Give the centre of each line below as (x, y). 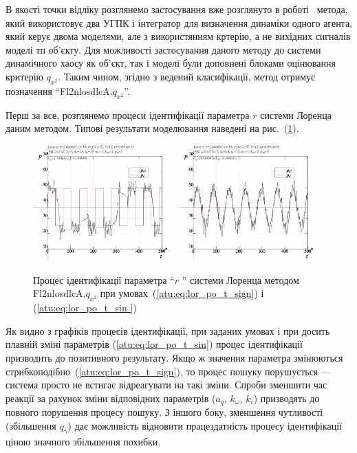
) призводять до (286, 398)
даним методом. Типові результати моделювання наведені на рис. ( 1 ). (152, 128)
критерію (24, 76)
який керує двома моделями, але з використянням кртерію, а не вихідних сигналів (178, 36)
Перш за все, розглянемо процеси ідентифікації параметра (128, 114)
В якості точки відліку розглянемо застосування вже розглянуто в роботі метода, (177, 9)
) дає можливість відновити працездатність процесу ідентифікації (205, 425)
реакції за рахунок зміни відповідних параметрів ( (111, 398)
